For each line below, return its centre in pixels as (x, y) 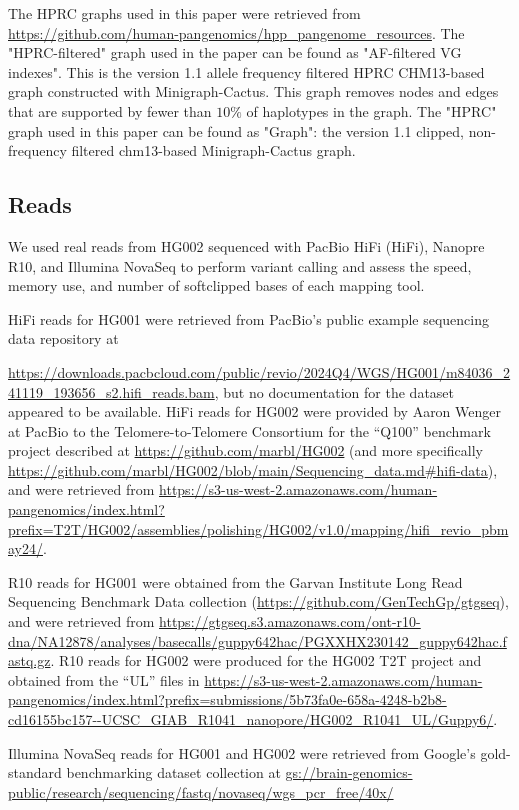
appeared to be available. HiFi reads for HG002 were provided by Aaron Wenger (254, 411)
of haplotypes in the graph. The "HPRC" (371, 110)
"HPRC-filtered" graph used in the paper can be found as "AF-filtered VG (235, 52)
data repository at (63, 338)
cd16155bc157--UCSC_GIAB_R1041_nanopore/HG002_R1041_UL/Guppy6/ (251, 719)
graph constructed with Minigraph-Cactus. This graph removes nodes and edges (253, 91)
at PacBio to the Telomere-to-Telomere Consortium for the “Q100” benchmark (249, 430)
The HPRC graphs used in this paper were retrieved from (184, 13)
